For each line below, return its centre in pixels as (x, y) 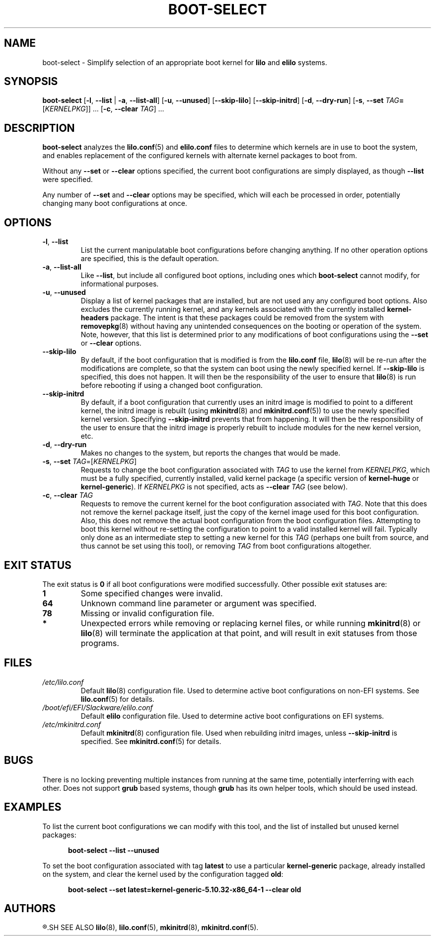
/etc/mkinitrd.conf (72, 724)
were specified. (68, 180)
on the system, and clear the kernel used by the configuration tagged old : (163, 874)
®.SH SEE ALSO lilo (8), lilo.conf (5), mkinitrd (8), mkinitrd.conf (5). (150, 928)
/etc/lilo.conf (63, 682)
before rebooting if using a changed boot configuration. (172, 385)
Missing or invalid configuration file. (147, 613)
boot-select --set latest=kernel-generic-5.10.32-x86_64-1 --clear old (185, 889)
